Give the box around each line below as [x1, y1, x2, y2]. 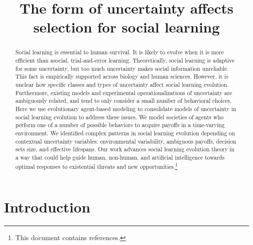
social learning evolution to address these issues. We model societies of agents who [15, 113, 224, 121]
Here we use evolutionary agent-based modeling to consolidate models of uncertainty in [15, 104, 236, 113]
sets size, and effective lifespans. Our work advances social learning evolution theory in [15, 145, 235, 153]
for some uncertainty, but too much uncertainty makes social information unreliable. [15, 64, 229, 72]
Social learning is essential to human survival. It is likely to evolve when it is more [15, 48, 224, 56]
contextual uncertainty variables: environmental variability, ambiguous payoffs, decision [15, 137, 236, 145]
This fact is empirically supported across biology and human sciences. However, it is [15, 72, 229, 81]
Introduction [4, 197, 90, 217]
